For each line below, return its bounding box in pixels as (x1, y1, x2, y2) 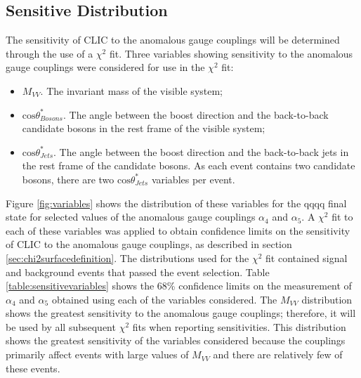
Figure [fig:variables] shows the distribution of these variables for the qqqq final (6, 195, 347, 210)
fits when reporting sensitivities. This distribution (132, 319, 346, 334)
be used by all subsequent (6, 319, 116, 334)
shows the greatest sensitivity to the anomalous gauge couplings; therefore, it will (6, 306, 356, 320)
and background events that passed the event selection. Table (6, 264, 270, 279)
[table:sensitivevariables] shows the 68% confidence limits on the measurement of (6, 278, 352, 293)
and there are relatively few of (213, 347, 343, 362)
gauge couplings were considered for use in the (6, 60, 205, 74)
